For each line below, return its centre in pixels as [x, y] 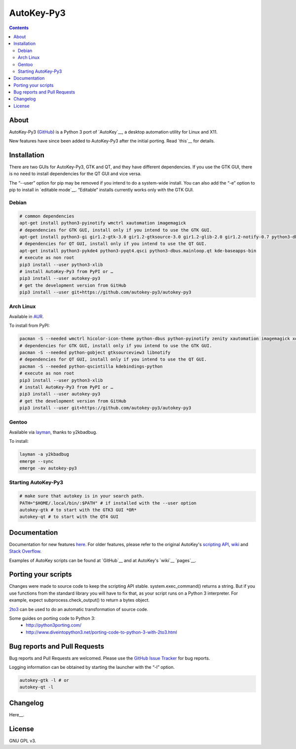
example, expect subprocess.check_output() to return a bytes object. [79, 600]
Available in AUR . [26, 316]
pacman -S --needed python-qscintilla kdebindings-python [91, 366]
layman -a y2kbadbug [44, 454]
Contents [19, 28]
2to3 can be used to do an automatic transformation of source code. [79, 609]
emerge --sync [37, 461]
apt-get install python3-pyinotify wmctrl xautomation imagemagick [103, 223]
